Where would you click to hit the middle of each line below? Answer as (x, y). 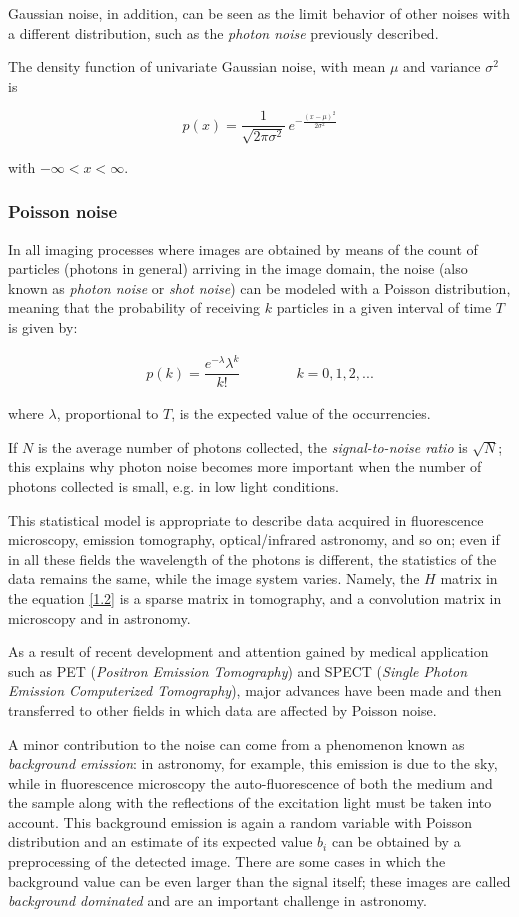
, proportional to (107, 413)
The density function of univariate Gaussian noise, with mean (197, 66)
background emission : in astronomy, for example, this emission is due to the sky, (253, 763)
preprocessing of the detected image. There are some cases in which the (227, 861)
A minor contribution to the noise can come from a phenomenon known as (236, 743)
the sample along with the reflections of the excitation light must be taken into (250, 802)
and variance (442, 66)
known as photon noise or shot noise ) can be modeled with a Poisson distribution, (259, 287)
